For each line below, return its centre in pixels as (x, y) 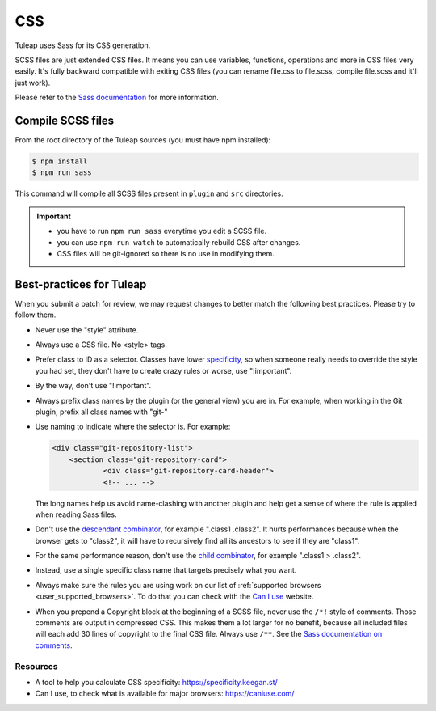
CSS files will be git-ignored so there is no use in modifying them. (166, 253)
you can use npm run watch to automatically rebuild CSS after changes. (179, 242)
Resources (36, 666)
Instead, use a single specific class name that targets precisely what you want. (166, 570)
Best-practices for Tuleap (81, 284)
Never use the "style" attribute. (87, 330)
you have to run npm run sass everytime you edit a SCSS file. (161, 231)
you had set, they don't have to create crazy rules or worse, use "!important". (163, 370)
